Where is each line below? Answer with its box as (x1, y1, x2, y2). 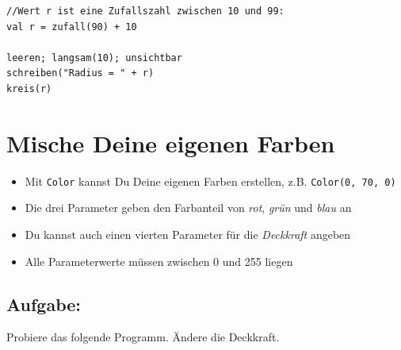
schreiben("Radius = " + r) (6, 67, 155, 79)
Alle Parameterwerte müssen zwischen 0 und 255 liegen (25, 252, 293, 269)
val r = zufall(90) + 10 (6, 21, 137, 33)
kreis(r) (6, 83, 52, 94)
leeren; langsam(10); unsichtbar (6, 52, 182, 63)
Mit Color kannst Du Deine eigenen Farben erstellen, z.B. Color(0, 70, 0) (25, 172, 396, 189)
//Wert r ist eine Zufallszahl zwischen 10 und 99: (6, 6, 285, 17)
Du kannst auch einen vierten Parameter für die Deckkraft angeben (25, 225, 351, 242)
